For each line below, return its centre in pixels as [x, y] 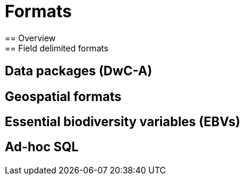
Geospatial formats [63, 96]
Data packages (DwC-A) [79, 71]
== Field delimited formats [57, 48]
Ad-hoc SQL [42, 147]
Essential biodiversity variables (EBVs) [123, 122]
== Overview [30, 38]
